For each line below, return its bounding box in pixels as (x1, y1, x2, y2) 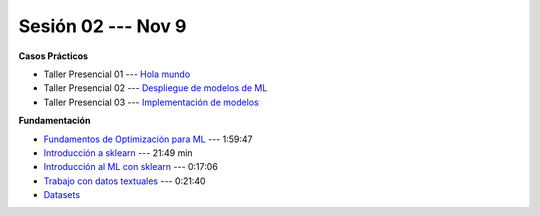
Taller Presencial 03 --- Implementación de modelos (43, 96, 259, 108)
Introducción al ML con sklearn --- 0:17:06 (43, 161, 219, 173)
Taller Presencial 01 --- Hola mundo (43, 68, 191, 80)
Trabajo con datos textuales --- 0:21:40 (43, 175, 206, 187)
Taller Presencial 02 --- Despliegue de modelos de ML (43, 82, 268, 94)
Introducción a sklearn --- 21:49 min (43, 146, 194, 159)
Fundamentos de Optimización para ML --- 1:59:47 (43, 133, 253, 145)
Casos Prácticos (18, 50, 89, 62)
